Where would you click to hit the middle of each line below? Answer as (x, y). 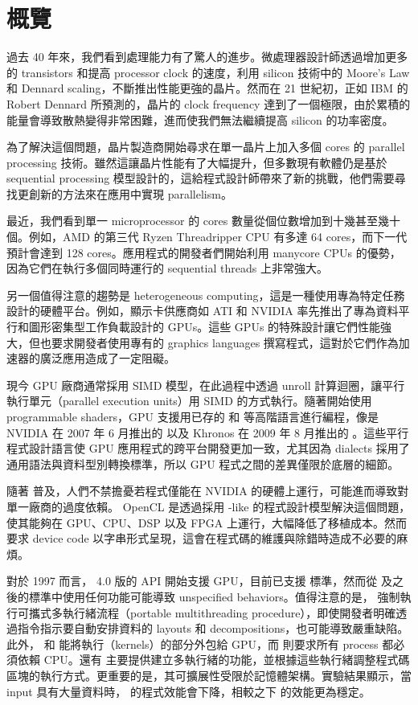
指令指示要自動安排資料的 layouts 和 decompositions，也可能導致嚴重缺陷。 (213, 628)
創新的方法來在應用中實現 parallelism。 (130, 193)
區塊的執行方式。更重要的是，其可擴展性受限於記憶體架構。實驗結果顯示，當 (209, 675)
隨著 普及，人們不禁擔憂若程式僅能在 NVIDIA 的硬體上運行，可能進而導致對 (208, 491)
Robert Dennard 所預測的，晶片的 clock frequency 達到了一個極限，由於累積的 (209, 103)
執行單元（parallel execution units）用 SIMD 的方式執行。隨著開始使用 (189, 401)
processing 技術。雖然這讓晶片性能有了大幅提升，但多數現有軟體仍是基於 (197, 162)
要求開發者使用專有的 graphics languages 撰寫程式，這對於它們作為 (225, 342)
